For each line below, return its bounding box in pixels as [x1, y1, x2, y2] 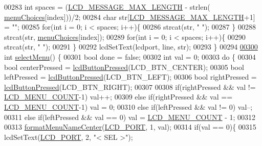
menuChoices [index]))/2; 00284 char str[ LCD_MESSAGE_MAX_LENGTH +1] [4, 11, 255, 22]
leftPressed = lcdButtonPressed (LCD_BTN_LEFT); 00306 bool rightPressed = [4, 71, 257, 82]
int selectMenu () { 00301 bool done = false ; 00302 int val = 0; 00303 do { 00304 [4, 51, 256, 62]
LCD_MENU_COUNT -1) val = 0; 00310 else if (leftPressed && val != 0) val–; [4, 101, 253, 112]
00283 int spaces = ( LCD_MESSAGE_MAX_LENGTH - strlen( [4, 2, 210, 12]
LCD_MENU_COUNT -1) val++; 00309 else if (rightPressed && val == [4, 91, 233, 102]
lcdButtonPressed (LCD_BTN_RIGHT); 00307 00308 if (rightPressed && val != [4, 81, 256, 92]
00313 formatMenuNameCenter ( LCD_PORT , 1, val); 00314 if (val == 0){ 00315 [4, 121, 256, 132]
